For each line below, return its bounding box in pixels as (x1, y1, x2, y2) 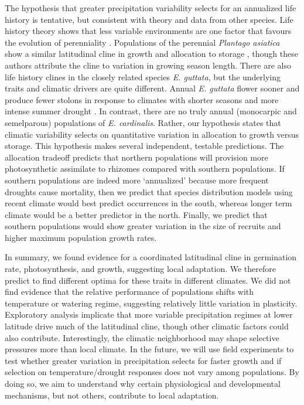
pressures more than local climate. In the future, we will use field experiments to (5, 343, 294, 355)
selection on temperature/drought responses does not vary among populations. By (5, 366, 299, 378)
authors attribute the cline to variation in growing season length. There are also (5, 59, 291, 71)
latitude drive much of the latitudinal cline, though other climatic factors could (5, 320, 289, 332)
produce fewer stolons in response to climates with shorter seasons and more (5, 93, 279, 105)
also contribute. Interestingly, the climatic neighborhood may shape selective (5, 331, 279, 343)
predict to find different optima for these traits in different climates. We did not (5, 274, 291, 286)
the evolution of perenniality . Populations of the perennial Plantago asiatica (5, 36, 280, 48)
